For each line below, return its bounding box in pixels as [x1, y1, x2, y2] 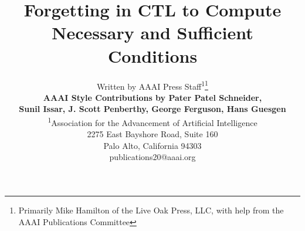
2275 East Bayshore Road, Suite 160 [87, 128, 218, 140]
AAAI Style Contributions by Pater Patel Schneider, [43, 91, 262, 103]
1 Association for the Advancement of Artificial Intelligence [48, 114, 257, 128]
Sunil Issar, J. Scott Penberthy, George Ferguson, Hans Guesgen [19, 103, 286, 115]
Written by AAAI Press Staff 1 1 [97, 78, 208, 92]
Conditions [107, 43, 198, 67]
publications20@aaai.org [109, 151, 196, 163]
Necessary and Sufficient [52, 21, 253, 45]
